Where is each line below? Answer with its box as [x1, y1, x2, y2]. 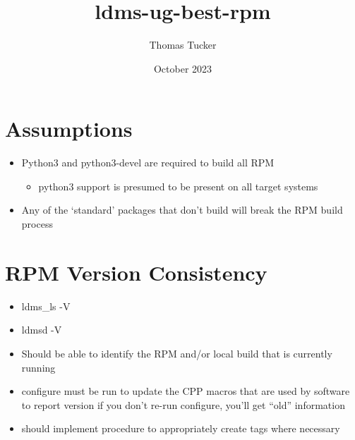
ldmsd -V [21, 322, 62, 337]
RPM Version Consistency [5, 257, 267, 286]
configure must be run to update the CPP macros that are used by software [21, 384, 350, 398]
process [21, 216, 53, 231]
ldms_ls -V [21, 298, 71, 313]
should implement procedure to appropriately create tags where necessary [21, 421, 340, 436]
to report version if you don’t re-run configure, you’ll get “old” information [21, 397, 345, 412]
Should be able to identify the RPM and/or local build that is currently [21, 346, 332, 360]
